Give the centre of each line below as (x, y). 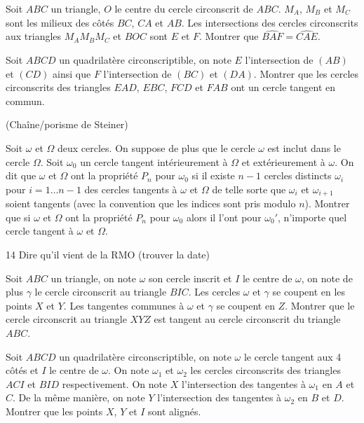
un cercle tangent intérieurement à (154, 161)
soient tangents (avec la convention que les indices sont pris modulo (151, 203)
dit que (21, 175)
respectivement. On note (115, 383)
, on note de (327, 278)
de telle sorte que (249, 189)
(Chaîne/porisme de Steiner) (67, 124)
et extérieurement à (283, 161)
